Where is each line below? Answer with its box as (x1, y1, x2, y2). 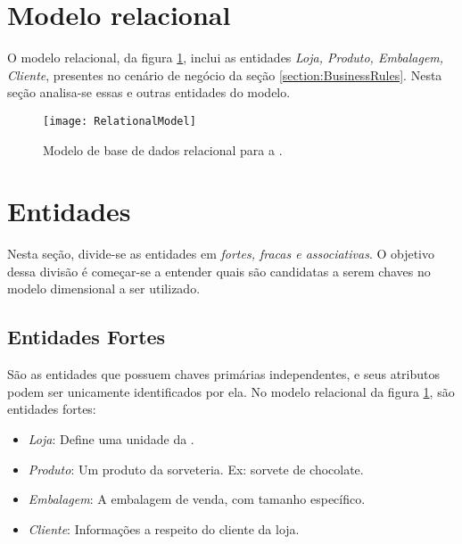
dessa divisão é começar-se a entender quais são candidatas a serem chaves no (7, 261, 431, 280)
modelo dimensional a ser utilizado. (7, 279, 201, 298)
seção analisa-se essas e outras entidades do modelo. (7, 83, 291, 102)
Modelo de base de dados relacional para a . (43, 140, 283, 159)
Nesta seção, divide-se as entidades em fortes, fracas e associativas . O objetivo (7, 244, 435, 263)
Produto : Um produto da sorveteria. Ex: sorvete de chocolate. (28, 459, 364, 478)
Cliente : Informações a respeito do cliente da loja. (28, 519, 300, 538)
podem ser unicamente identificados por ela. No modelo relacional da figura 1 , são (7, 382, 455, 400)
